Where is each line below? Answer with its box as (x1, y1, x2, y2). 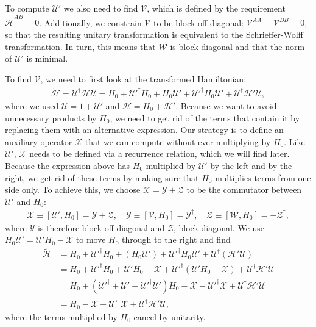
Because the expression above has (5, 159, 130, 171)
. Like (284, 135, 305, 148)
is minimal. (26, 52, 68, 65)
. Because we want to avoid (175, 99, 277, 112)
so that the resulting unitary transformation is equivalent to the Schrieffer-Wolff (5, 27, 303, 40)
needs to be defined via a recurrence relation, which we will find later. (29, 147, 290, 160)
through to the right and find (122, 233, 231, 246)
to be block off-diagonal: (153, 16, 244, 29)
